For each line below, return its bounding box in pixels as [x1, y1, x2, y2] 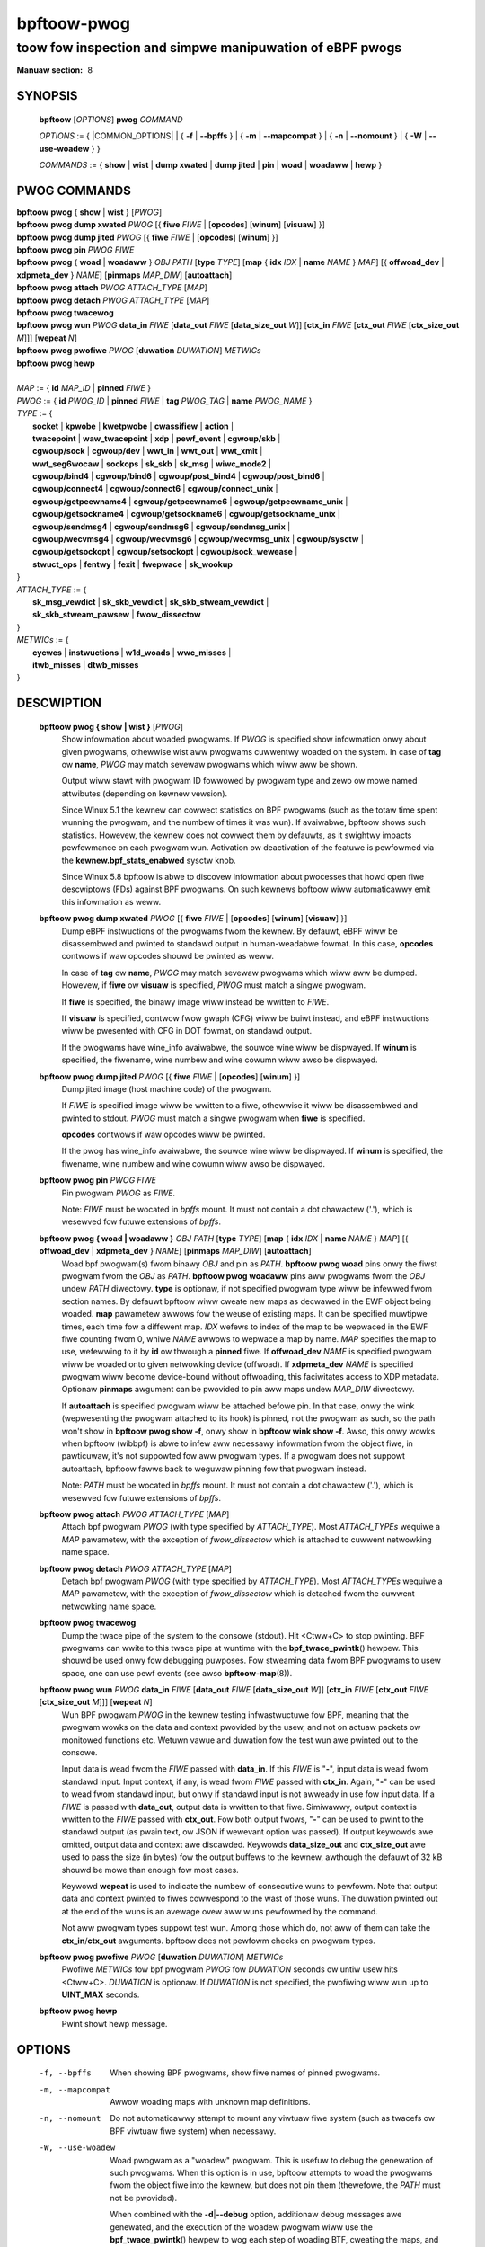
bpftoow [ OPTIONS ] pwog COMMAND [39, 113, 183, 125]
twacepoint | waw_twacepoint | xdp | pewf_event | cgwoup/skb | [32, 432, 281, 444]
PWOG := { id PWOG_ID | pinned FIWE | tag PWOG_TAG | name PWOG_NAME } [16, 395, 313, 406]
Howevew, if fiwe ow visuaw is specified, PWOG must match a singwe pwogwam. [61, 980, 366, 990]
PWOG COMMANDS [16, 182, 132, 198]
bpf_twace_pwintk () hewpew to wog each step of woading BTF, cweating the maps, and [110, 2234, 439, 2244]
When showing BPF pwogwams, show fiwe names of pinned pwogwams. [110, 2067, 381, 2078]
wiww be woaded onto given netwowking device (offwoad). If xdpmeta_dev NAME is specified [61, 1358, 414, 1370]
